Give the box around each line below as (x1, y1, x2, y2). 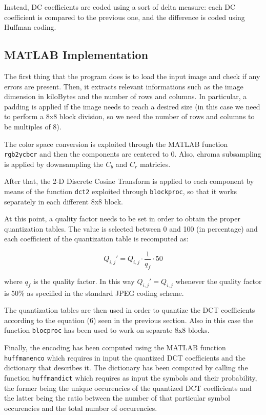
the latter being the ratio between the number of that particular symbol (4, 392, 230, 403)
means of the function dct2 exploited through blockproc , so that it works (4, 185, 237, 196)
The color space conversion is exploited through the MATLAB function (4, 138, 228, 149)
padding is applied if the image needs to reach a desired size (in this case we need (4, 101, 260, 111)
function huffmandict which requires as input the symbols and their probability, (4, 372, 257, 383)
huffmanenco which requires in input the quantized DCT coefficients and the (4, 352, 245, 363)
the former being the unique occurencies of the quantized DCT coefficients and (4, 382, 252, 393)
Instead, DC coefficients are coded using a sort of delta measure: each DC (4, 2, 236, 12)
